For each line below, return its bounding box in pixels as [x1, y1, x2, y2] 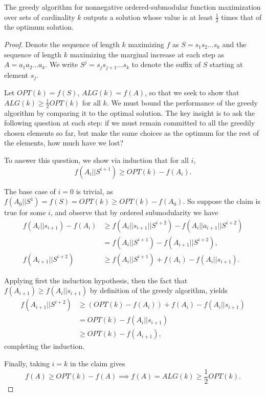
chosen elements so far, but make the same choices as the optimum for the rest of [4, 127, 259, 138]
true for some [4, 207, 46, 218]
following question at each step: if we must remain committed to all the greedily [4, 117, 255, 128]
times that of [221, 11, 262, 22]
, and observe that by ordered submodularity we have [50, 207, 218, 218]
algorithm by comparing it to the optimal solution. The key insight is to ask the [4, 107, 255, 118]
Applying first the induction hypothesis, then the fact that [4, 275, 188, 285]
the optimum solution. [4, 22, 74, 32]
